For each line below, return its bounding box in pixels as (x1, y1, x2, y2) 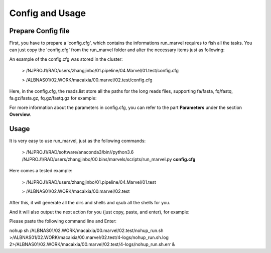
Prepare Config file (9, 27, 70, 35)
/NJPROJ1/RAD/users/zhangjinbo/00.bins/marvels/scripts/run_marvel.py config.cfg (22, 156, 196, 162)
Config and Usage (9, 8, 86, 19)
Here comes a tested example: (9, 168, 73, 174)
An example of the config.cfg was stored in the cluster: (9, 56, 123, 62)
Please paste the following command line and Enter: (9, 218, 117, 224)
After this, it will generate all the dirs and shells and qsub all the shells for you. (9, 200, 171, 206)
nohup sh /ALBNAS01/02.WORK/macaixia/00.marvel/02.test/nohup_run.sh (9, 227, 164, 233)
